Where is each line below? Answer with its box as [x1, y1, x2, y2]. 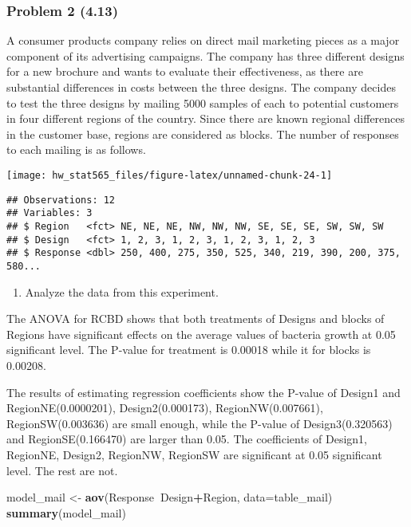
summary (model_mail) [6, 504, 126, 521]
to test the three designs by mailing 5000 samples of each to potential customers [6, 94, 399, 111]
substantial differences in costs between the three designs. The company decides [6, 79, 396, 95]
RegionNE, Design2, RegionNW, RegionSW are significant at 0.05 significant [6, 446, 382, 462]
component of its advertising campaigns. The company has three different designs [6, 47, 405, 64]
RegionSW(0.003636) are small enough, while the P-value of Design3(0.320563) [6, 415, 393, 431]
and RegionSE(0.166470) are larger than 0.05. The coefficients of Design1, [6, 431, 367, 447]
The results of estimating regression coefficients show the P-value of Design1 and [6, 383, 401, 400]
